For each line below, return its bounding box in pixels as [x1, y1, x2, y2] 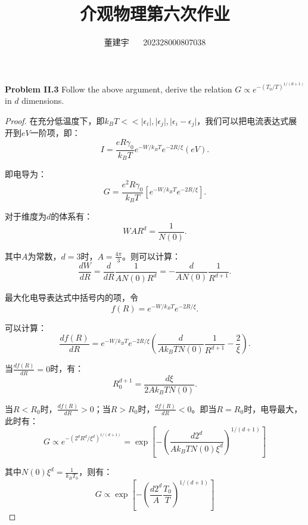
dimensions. [21, 94, 64, 107]
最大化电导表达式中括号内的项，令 [5, 291, 138, 304]
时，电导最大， [244, 402, 303, 415]
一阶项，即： [30, 126, 80, 139]
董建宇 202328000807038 [104, 36, 206, 48]
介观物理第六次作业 [79, 1, 230, 26]
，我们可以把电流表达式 [197, 114, 289, 126]
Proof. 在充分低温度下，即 [5, 114, 105, 126]
